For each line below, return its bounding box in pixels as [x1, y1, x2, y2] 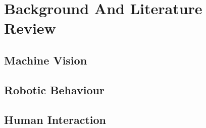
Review [4, 18, 56, 38]
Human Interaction [4, 111, 106, 127]
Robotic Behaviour [4, 82, 105, 97]
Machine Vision [4, 52, 87, 68]
